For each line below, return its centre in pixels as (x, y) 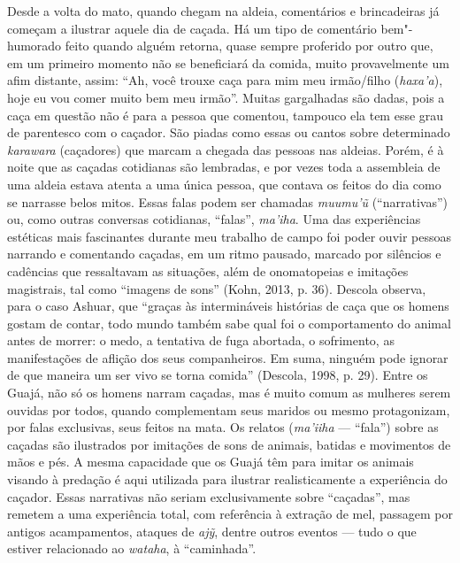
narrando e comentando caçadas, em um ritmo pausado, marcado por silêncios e (224, 254)
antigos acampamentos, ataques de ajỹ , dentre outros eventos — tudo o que (212, 531)
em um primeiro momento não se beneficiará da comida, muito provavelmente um (228, 62)
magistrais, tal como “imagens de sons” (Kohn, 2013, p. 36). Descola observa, (217, 288)
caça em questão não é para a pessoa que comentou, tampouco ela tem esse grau (226, 115)
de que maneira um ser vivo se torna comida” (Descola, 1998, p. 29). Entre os (218, 375)
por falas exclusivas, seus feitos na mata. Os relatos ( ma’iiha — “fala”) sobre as (223, 427)
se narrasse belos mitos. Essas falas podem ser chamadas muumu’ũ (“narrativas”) (227, 201)
